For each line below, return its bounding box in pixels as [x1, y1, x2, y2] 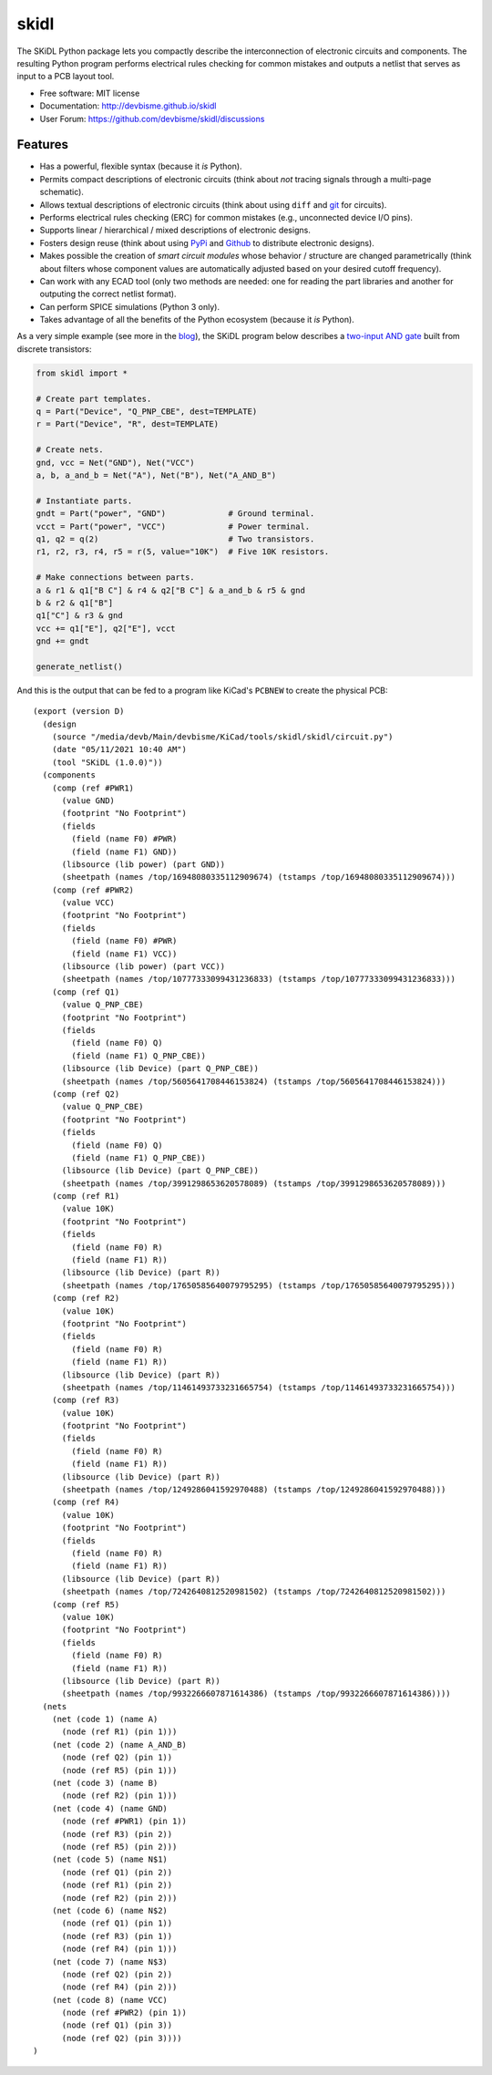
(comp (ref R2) [51, 1293, 120, 1304]
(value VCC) [61, 898, 116, 908]
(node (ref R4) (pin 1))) [61, 1944, 178, 1955]
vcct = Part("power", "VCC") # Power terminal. [36, 521, 311, 532]
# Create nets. [36, 445, 104, 455]
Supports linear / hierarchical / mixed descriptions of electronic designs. [39, 224, 312, 236]
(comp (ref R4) [51, 1497, 120, 1508]
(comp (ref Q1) [51, 986, 120, 997]
